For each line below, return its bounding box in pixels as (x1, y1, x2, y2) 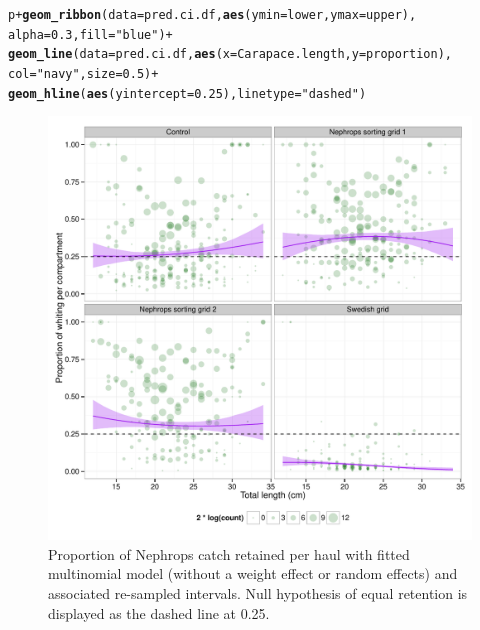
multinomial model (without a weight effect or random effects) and (48, 563, 458, 584)
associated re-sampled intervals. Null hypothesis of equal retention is (48, 583, 468, 604)
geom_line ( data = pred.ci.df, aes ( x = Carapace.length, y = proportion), (8, 47, 452, 62)
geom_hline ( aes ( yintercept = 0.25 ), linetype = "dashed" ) (8, 86, 367, 101)
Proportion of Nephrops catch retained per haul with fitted (48, 543, 410, 564)
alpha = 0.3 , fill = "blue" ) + (8, 27, 173, 42)
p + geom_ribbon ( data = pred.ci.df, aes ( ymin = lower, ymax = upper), (8, 8, 417, 22)
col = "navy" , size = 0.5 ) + (8, 66, 159, 81)
